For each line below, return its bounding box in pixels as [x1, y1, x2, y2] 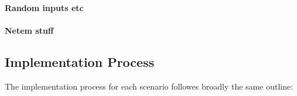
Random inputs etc [5, 1, 84, 13]
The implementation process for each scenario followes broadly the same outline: [5, 80, 293, 92]
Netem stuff [5, 24, 54, 36]
